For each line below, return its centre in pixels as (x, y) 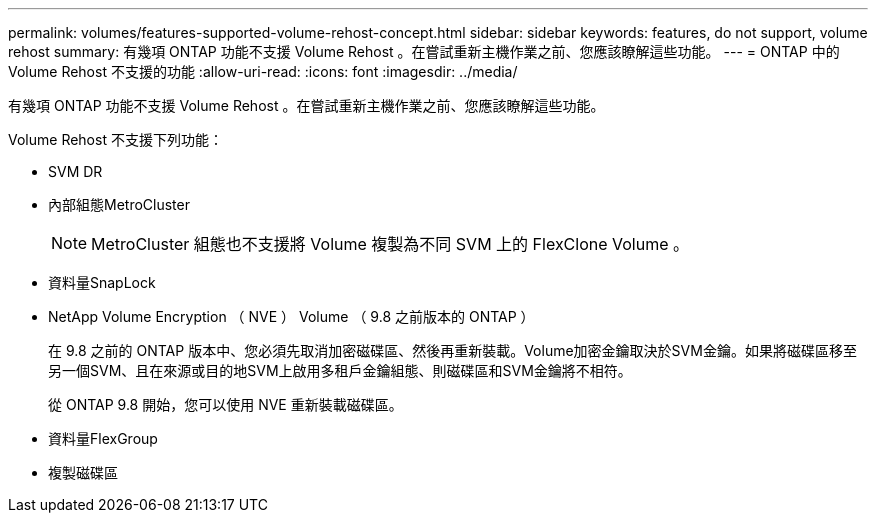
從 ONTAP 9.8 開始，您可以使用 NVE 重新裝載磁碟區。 (225, 404)
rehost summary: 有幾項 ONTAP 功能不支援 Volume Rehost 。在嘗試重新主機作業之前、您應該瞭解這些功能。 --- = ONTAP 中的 (424, 51)
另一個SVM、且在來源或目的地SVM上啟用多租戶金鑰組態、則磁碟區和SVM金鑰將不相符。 (340, 370)
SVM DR (75, 171)
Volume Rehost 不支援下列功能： (115, 139)
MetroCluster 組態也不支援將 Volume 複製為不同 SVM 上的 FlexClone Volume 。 (390, 244)
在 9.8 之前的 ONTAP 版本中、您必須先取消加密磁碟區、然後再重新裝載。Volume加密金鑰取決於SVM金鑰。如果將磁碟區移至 (452, 350)
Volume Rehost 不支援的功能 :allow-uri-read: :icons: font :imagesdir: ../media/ (263, 71)
